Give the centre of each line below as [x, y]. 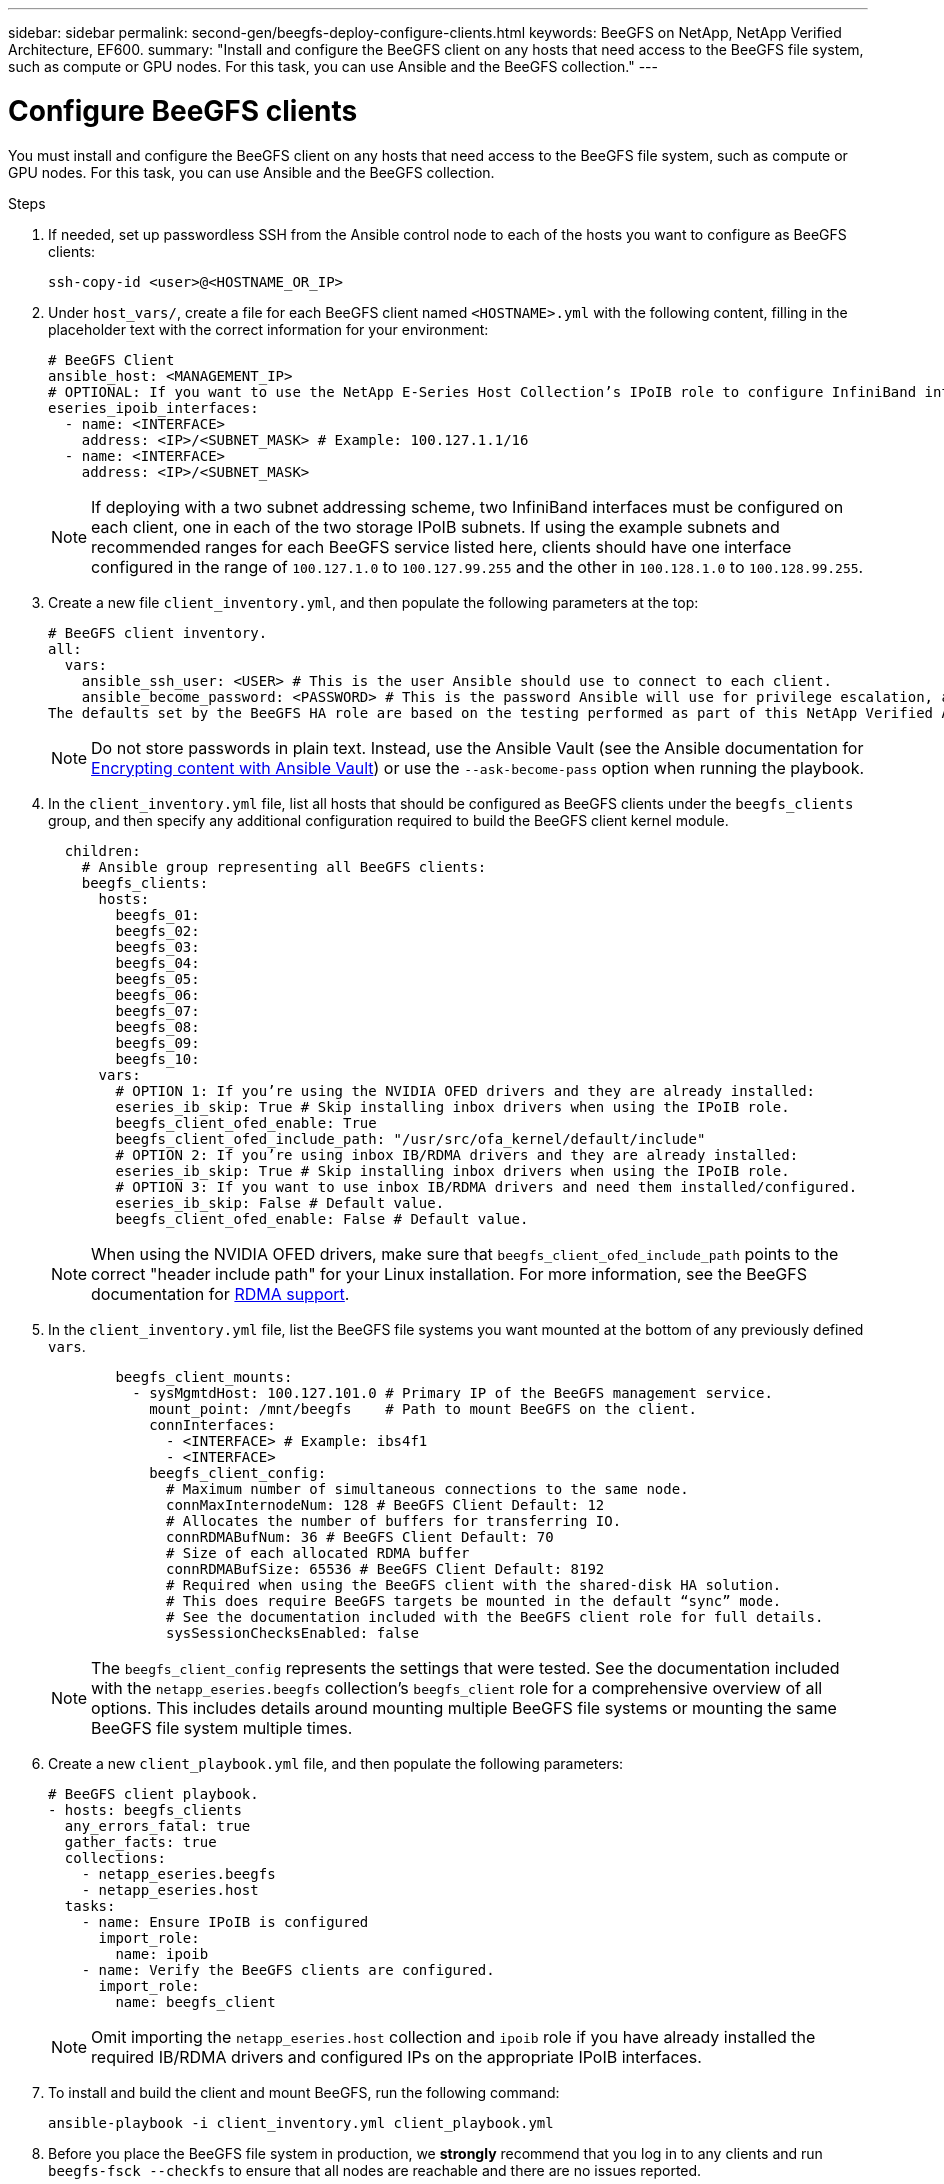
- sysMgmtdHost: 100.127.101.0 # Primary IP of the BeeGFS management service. [452, 1392]
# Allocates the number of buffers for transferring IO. [394, 1520]
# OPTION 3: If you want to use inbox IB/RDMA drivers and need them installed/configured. [486, 1186]
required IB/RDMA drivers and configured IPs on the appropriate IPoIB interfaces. [396, 2056]
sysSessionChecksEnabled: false [292, 1632]
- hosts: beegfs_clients [145, 1809]
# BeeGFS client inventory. [158, 632]
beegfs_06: [157, 994]
